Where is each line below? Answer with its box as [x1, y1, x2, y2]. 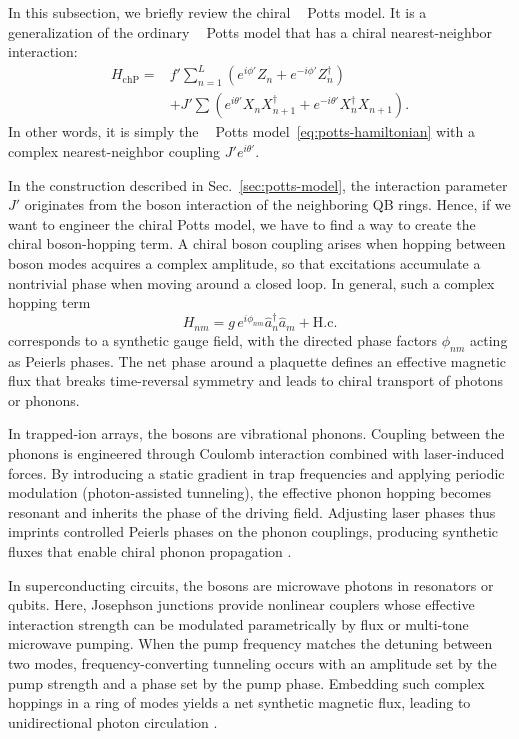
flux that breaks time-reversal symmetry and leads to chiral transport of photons [8, 370, 504, 391]
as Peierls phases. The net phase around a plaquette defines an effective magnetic [8, 350, 507, 371]
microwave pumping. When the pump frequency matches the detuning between [8, 633, 493, 654]
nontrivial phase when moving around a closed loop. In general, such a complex [8, 272, 495, 293]
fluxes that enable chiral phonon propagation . [8, 541, 292, 561]
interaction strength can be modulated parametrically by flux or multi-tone [8, 613, 469, 634]
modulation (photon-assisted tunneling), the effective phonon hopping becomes [8, 482, 491, 503]
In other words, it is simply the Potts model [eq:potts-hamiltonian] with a [8, 121, 475, 142]
